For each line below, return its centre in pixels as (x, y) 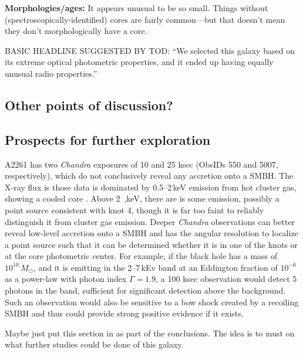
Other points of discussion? (89, 105)
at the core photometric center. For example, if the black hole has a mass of (141, 256)
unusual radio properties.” (51, 73)
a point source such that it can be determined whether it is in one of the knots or (151, 244)
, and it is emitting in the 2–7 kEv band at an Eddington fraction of (155, 267)
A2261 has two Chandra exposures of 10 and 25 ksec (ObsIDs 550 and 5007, (142, 164)
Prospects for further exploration (108, 139)
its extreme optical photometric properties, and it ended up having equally (139, 62)
